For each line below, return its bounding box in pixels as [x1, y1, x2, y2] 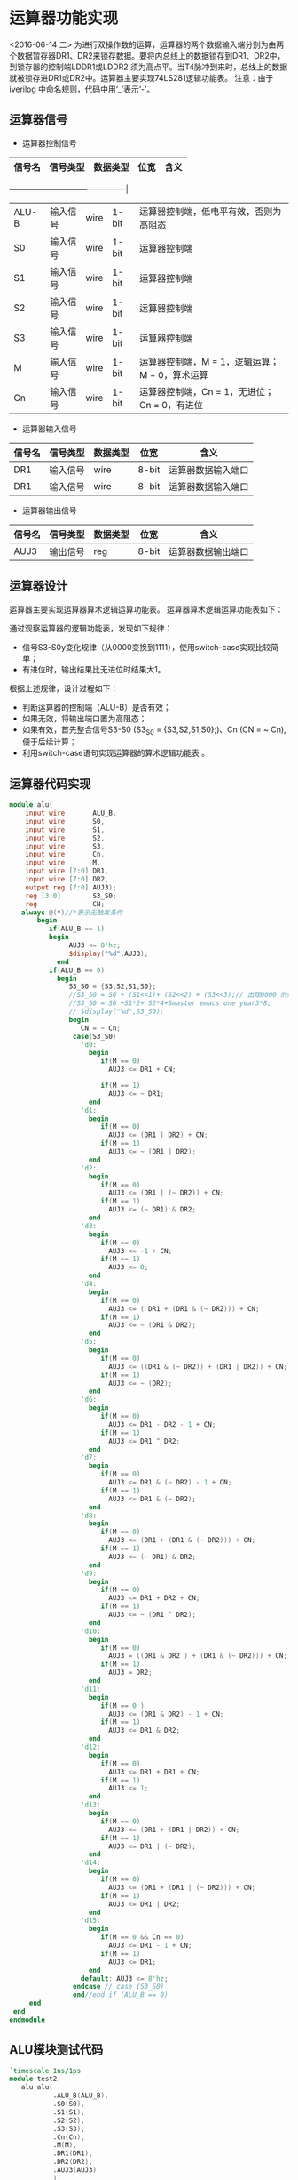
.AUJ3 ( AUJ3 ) [52, 2166, 98, 2175]
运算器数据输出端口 [168, 545, 249, 558]
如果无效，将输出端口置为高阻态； [21, 712, 147, 723]
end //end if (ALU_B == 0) [72, 1991, 169, 1999]
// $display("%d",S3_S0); [68, 1007, 165, 1017]
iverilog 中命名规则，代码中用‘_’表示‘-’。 [9, 84, 155, 94]
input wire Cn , [25, 850, 105, 859]
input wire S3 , [25, 841, 105, 850]
